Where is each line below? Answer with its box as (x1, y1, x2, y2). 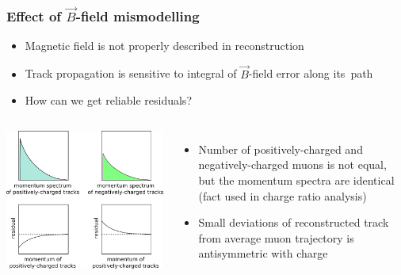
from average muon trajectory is (198, 229, 354, 246)
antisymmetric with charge (198, 245, 328, 262)
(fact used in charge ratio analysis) (198, 187, 367, 204)
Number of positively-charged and (198, 140, 363, 157)
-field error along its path (248, 65, 373, 82)
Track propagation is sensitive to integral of (25, 65, 237, 82)
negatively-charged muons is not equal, (198, 156, 387, 173)
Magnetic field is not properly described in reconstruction (25, 36, 304, 53)
